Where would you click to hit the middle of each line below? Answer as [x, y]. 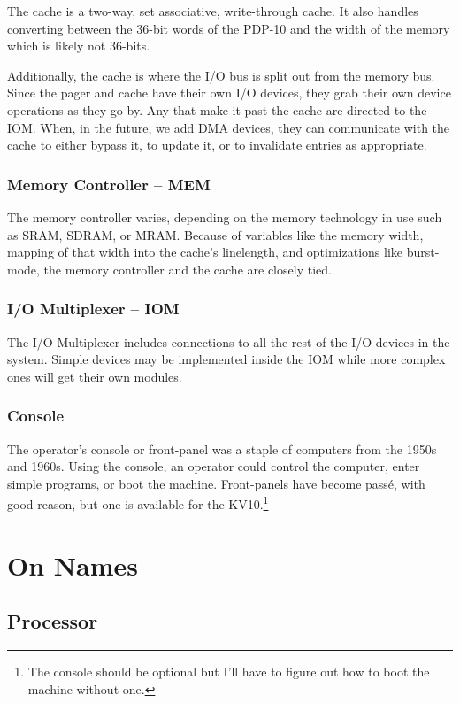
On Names [73, 564]
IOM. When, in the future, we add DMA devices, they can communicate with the [229, 127]
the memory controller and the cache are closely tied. [188, 269]
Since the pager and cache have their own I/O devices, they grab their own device [229, 93]
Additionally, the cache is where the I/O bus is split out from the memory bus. [221, 75]
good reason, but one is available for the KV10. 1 [138, 502]
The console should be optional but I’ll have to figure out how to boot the [229, 672]
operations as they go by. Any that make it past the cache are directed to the [217, 109]
